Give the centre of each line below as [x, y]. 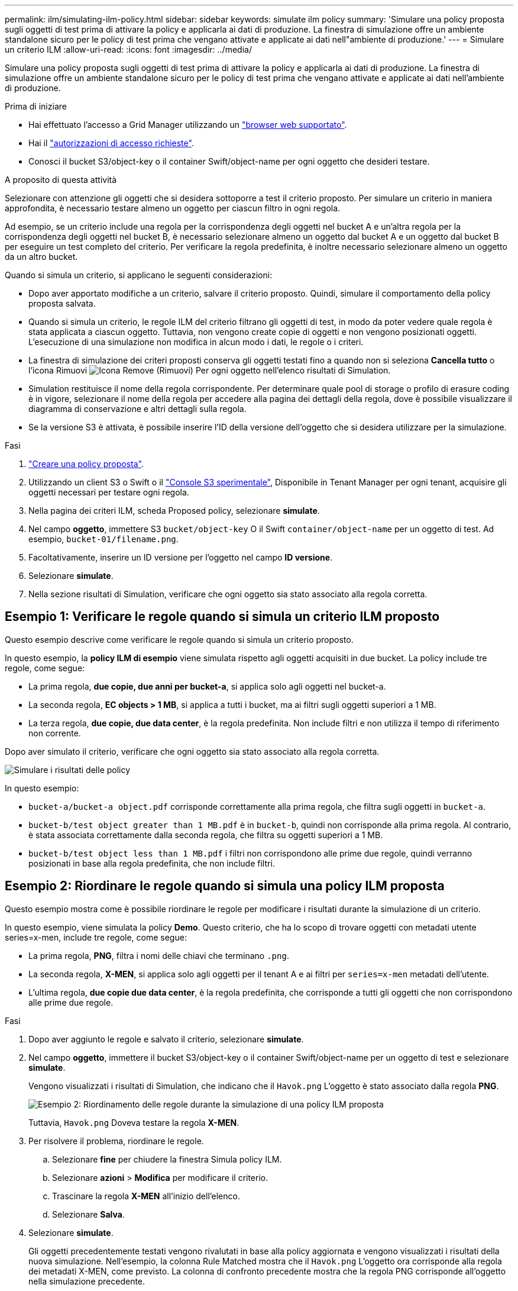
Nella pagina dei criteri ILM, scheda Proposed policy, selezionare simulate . [174, 511]
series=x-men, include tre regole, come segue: [96, 937]
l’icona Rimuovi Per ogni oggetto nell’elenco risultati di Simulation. [210, 370]
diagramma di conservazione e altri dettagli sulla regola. [137, 409]
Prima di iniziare [36, 106]
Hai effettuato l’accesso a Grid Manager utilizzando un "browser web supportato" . [188, 125]
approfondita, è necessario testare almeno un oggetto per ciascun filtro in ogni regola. [173, 208]
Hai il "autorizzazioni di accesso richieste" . [111, 143]
